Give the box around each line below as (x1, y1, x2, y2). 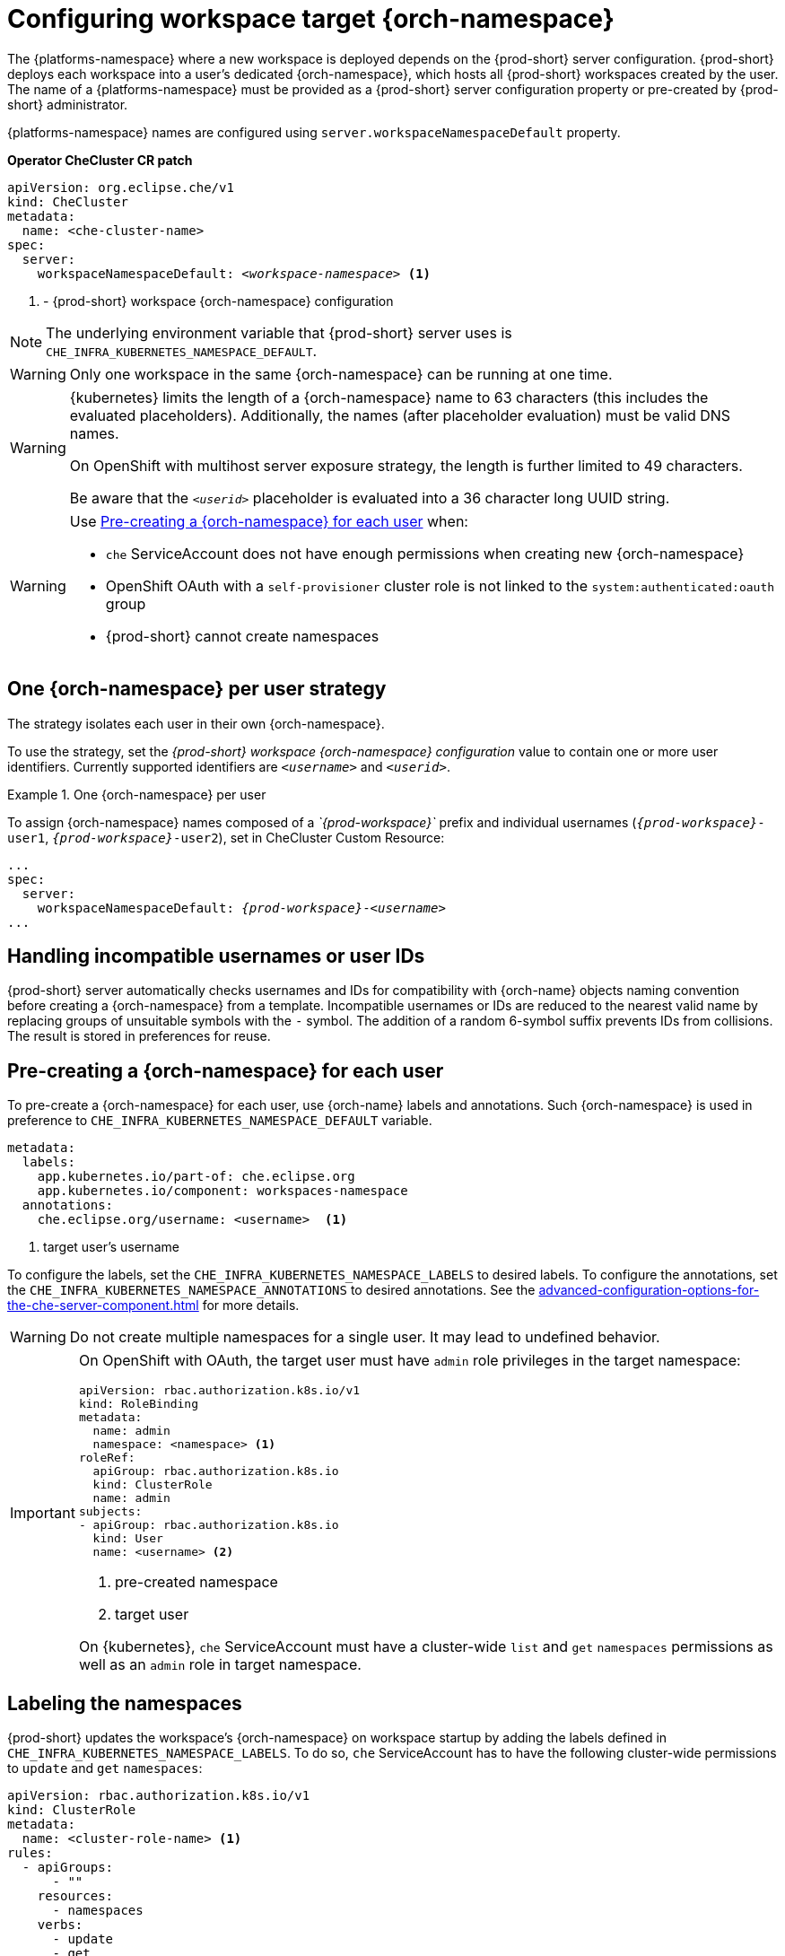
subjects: (78, 1505, 143, 1519)
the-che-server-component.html (7, 1297, 199, 1314)
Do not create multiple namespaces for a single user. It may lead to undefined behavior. (69, 1328, 660, 1347)
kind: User (92, 1532, 163, 1546)
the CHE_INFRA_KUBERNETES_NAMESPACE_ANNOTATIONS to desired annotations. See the (7, 1282, 536, 1298)
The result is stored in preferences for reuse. (7, 1028, 271, 1044)
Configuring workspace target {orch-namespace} (7, 4, 615, 34)
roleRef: (78, 1451, 135, 1465)
